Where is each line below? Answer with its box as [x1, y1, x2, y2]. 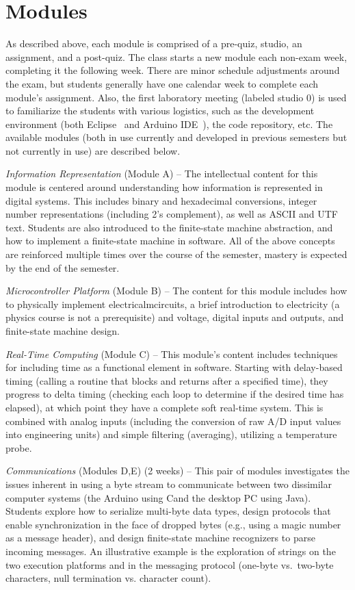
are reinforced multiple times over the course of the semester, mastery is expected [5, 247, 347, 261]
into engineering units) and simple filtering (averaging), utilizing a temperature [5, 427, 337, 441]
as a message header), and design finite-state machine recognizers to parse [5, 530, 315, 545]
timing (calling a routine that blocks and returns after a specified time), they [5, 373, 328, 387]
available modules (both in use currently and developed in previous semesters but [5, 130, 347, 144]
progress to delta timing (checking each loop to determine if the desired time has [5, 387, 344, 401]
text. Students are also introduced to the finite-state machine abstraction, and [5, 220, 333, 234]
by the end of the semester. [5, 260, 120, 274]
